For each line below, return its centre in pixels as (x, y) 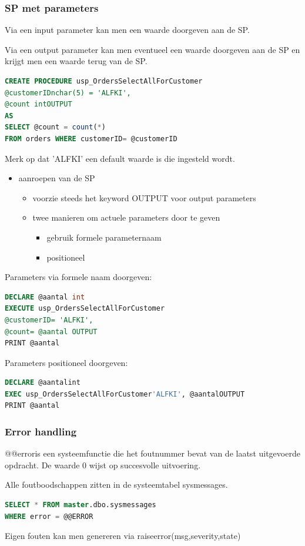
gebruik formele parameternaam (104, 237)
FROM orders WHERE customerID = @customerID (91, 139)
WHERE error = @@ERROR (49, 516)
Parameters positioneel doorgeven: (66, 362)
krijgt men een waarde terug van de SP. (76, 61)
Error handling (41, 431)
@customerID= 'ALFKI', (49, 320)
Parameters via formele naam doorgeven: (78, 277)
